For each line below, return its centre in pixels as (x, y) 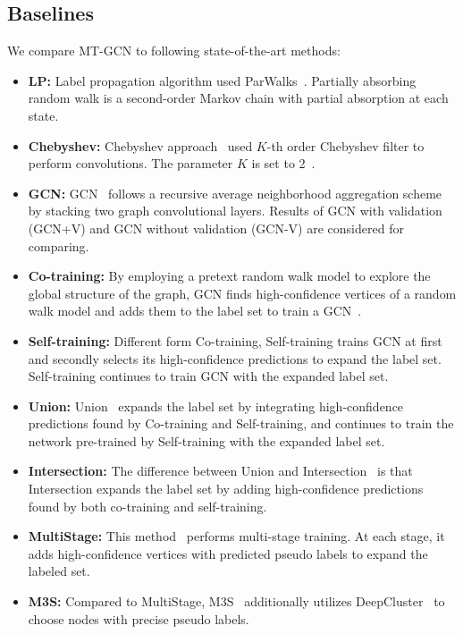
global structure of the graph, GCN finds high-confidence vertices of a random (242, 293)
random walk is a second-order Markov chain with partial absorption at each (238, 98)
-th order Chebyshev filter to (345, 145)
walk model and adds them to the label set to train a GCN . (195, 311)
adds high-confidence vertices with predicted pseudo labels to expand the (228, 553)
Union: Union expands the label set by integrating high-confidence (216, 406)
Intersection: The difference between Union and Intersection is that (220, 471)
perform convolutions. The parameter (130, 163)
